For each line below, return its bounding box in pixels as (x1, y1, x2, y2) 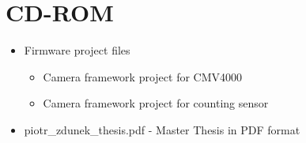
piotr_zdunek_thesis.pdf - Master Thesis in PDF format (24, 121, 300, 137)
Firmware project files (24, 42, 130, 58)
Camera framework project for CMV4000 (43, 68, 243, 85)
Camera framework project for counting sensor (43, 95, 269, 111)
